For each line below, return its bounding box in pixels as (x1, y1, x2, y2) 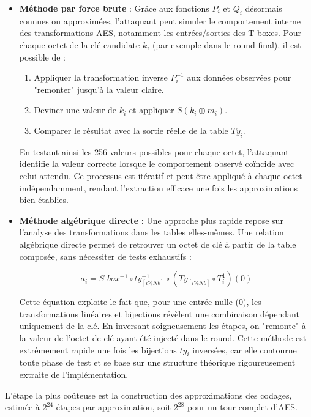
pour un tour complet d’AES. (187, 400, 298, 413)
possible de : (19, 50, 66, 63)
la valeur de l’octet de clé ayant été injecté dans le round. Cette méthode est (19, 331, 307, 344)
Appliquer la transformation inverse (34, 71, 168, 84)
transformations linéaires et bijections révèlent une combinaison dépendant (19, 307, 299, 320)
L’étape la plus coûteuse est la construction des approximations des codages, (5, 388, 292, 401)
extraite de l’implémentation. (19, 368, 129, 381)
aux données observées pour (187, 71, 291, 84)
